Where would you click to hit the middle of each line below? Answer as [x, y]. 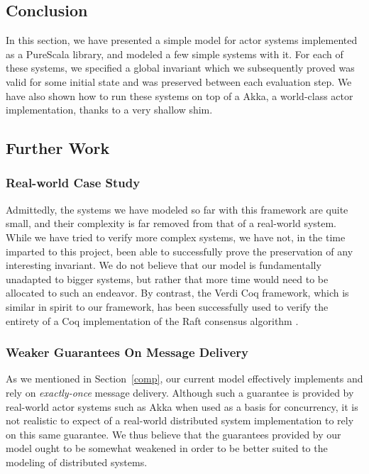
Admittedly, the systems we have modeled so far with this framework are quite [177, 209]
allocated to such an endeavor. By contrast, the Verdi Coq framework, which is [177, 293]
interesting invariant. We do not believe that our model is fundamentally [164, 265]
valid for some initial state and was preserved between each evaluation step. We [179, 81]
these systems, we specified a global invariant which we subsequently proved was [180, 68]
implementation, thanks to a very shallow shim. [109, 110]
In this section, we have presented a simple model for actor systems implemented [182, 40]
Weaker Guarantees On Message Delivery [127, 352]
